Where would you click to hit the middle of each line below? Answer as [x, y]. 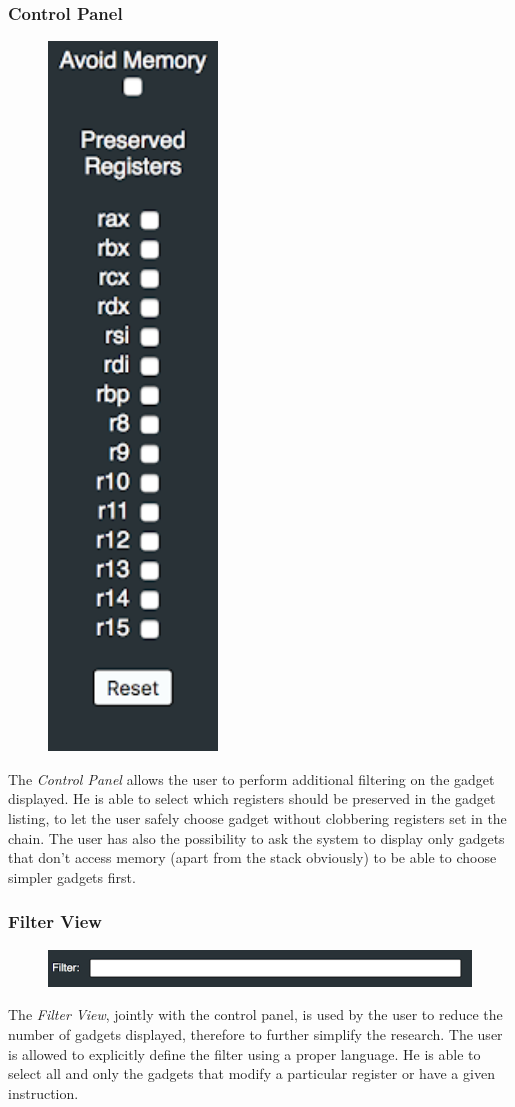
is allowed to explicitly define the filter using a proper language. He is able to [244, 1053]
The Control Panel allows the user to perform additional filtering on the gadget [251, 778]
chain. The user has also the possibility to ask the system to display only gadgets [256, 837]
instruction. [43, 1092]
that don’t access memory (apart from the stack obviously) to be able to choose [252, 857]
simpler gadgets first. [72, 876]
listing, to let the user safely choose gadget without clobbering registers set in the [257, 818]
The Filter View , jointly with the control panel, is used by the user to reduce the [255, 1014]
